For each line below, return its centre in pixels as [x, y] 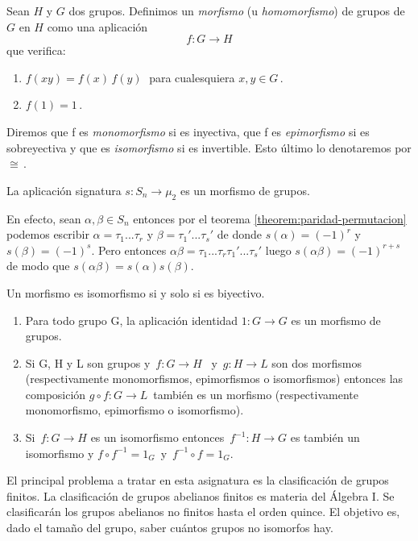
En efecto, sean [44, 218]
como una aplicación [97, 26]
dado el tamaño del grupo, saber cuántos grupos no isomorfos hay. [170, 528]
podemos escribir [48, 234]
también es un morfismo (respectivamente [256, 394]
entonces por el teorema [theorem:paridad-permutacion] [270, 218]
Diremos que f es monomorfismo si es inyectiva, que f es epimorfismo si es [188, 131]
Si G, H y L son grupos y [88, 362]
